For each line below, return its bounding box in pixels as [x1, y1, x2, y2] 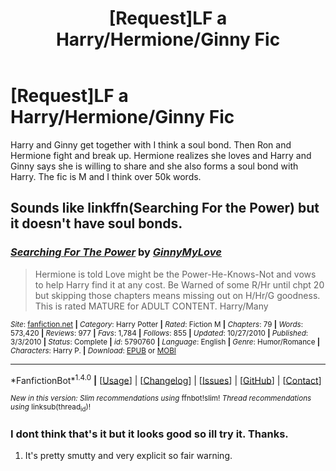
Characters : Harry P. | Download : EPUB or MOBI [10, 345, 177, 356]
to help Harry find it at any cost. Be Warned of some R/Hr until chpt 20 [34, 278, 325, 291]
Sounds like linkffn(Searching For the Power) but [10, 200, 320, 217]
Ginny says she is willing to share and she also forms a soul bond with [10, 160, 299, 172]
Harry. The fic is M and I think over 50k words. [10, 170, 202, 182]
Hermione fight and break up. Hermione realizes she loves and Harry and [10, 149, 312, 161]
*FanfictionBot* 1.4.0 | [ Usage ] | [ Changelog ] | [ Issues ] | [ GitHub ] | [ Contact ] [10, 372, 322, 386]
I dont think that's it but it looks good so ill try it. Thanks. [10, 427, 289, 441]
